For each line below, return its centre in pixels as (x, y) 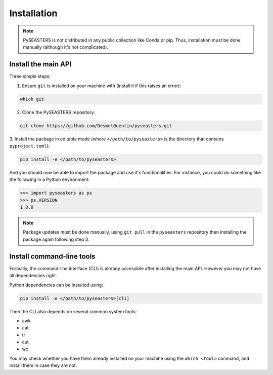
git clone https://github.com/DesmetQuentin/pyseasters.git (96, 126)
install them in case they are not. (43, 365)
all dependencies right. (33, 276)
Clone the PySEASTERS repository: (59, 112)
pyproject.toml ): (30, 146)
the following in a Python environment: (50, 179)
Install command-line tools (52, 256)
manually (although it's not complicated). (66, 47)
